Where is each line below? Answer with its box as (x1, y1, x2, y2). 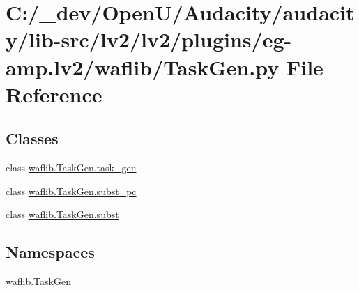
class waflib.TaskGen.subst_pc (6, 183, 137, 198)
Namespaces (6, 241, 95, 263)
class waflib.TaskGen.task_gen (6, 160, 137, 175)
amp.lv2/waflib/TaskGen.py (6, 52, 280, 81)
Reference (6, 79, 102, 108)
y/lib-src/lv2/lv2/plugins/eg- (6, 25, 292, 54)
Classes (6, 128, 59, 149)
